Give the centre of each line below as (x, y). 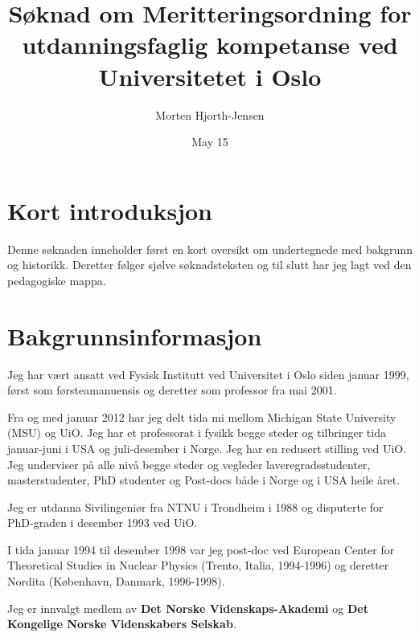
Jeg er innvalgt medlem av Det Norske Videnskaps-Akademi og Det (188, 608)
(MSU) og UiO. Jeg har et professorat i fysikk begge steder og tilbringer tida (197, 433)
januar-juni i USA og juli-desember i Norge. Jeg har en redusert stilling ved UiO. (207, 448)
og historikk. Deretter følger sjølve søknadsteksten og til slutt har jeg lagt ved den (209, 265)
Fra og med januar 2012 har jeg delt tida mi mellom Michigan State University (202, 416)
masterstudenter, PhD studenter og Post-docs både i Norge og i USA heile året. (204, 480)
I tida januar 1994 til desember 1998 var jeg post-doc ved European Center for (201, 549)
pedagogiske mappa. (57, 280)
